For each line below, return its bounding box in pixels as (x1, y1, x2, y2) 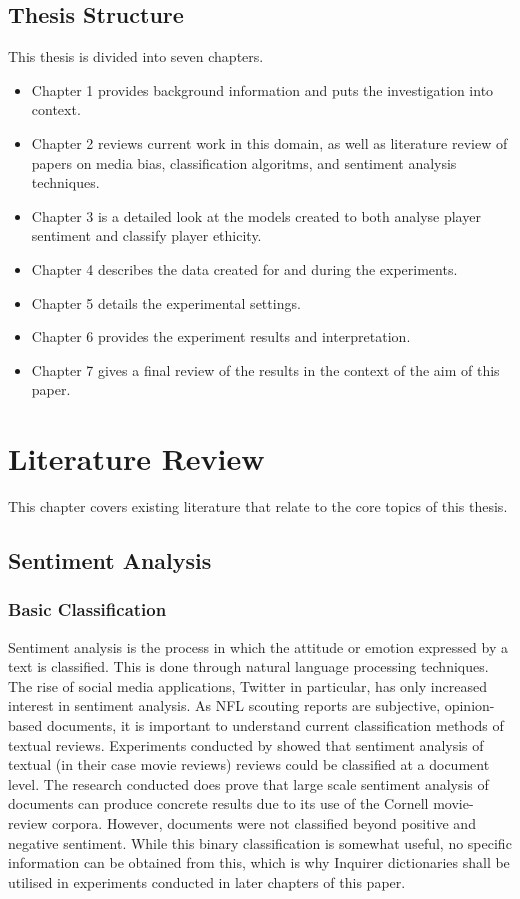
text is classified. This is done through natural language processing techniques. (8, 656, 489, 677)
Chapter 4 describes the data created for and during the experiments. (31, 258, 458, 279)
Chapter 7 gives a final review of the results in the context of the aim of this (31, 359, 500, 380)
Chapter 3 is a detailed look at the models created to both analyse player (31, 205, 481, 226)
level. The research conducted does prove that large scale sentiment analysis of (8, 773, 489, 794)
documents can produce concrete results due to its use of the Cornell (8, 793, 429, 814)
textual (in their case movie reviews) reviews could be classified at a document (8, 754, 490, 775)
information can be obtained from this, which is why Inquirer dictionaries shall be (8, 852, 510, 873)
